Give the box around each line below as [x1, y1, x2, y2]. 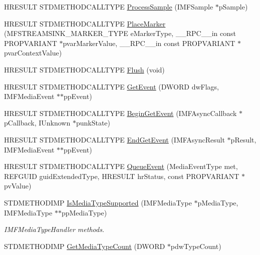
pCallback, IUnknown [4, 117, 71, 128]
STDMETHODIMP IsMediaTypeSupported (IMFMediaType [4, 197, 192, 207]
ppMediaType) [61, 207, 107, 217]
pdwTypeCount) [170, 240, 221, 251]
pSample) [218, 1, 248, 11]
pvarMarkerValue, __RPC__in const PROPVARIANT [63, 37, 235, 48]
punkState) [76, 117, 110, 128]
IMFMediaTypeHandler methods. [4, 224, 105, 234]
